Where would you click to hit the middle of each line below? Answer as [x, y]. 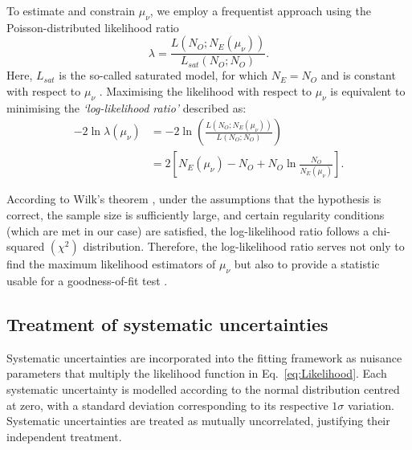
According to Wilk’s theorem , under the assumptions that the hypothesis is [194, 199]
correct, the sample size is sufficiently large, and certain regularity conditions [196, 215]
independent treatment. [64, 436]
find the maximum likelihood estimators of [111, 264]
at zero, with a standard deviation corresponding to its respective [167, 405]
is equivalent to [368, 91]
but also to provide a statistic [307, 264]
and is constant [358, 75]
